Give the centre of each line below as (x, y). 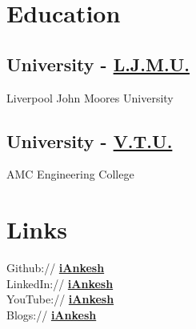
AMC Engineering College (70, 174)
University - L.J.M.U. (98, 64)
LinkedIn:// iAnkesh (60, 283)
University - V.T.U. (90, 140)
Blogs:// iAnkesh (52, 314)
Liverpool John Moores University (90, 97)
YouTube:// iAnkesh (60, 299)
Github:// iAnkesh (56, 268)
